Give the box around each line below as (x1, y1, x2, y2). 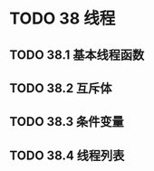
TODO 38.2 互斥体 (9, 81, 112, 96)
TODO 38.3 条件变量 (9, 114, 124, 129)
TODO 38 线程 (9, 8, 116, 29)
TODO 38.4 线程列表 (9, 147, 125, 163)
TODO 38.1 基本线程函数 (9, 47, 145, 62)
